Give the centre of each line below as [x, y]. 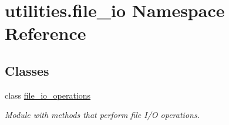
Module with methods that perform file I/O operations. [102, 115]
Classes [27, 70]
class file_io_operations [48, 95]
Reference [46, 33]
